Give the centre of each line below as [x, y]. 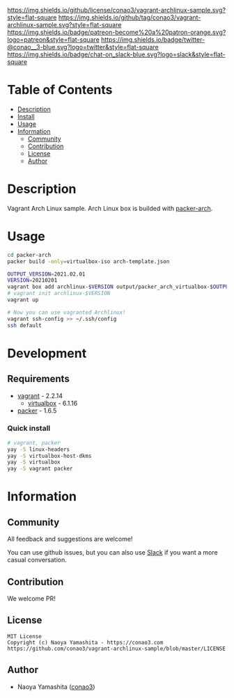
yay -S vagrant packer [40, 469]
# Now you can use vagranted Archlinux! [67, 312]
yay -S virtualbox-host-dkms [49, 456]
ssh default [24, 325]
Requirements [38, 379]
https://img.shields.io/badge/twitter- [153, 40]
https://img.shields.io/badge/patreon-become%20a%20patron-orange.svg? [117, 32]
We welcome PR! [31, 598]
